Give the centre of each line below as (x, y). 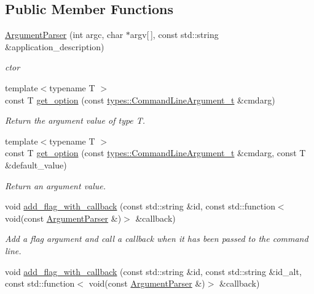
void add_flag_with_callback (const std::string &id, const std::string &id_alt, (153, 271)
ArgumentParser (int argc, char (64, 35)
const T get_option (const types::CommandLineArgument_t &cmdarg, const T (155, 153)
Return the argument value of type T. (75, 120)
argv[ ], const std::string (174, 35)
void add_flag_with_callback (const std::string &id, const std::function (140, 206)
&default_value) (36, 164)
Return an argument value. (56, 185)
